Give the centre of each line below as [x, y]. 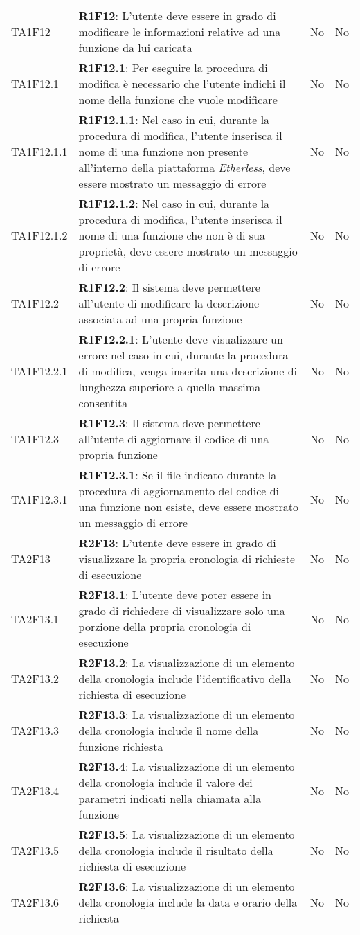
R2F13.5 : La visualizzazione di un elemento [187, 834]
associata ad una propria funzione [160, 319]
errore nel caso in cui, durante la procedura [183, 355]
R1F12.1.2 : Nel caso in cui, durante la [174, 203]
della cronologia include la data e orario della [188, 902]
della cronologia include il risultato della [176, 850]
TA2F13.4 [35, 790]
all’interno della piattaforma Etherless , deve [184, 167]
